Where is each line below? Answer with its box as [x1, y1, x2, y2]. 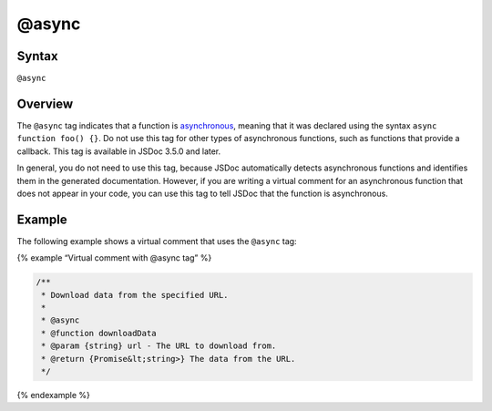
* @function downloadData [41, 328, 157, 338]
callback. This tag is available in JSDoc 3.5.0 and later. [16, 146, 221, 157]
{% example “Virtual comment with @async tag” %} [16, 252, 212, 263]
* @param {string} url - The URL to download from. [41, 341, 277, 351]
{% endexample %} [16, 389, 91, 400]
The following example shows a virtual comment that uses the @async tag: [16, 235, 297, 246]
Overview [16, 96, 74, 111]
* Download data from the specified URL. [41, 290, 229, 300]
